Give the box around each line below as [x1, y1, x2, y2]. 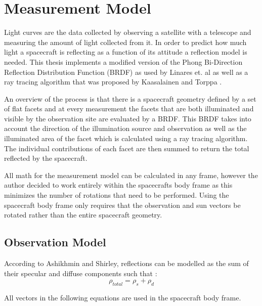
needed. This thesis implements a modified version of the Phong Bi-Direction [4, 56, 243, 67]
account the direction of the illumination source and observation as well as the [4, 123, 247, 134]
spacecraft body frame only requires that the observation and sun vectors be [4, 199, 241, 210]
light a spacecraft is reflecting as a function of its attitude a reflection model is [4, 47, 247, 57]
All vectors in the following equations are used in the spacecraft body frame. [4, 292, 241, 302]
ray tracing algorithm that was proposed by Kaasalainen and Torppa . [4, 76, 222, 87]
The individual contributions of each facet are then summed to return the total [4, 143, 249, 153]
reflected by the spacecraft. [4, 153, 88, 163]
